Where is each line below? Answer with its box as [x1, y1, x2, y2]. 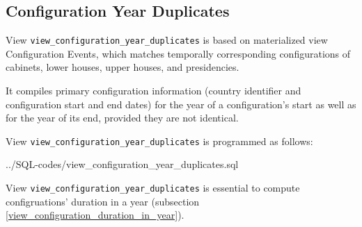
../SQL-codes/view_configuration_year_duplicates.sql [6, 157, 239, 171]
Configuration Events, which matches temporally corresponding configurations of [6, 46, 351, 60]
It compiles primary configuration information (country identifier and [6, 83, 301, 98]
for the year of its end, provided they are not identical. [6, 110, 239, 125]
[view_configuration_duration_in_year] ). [6, 208, 184, 222]
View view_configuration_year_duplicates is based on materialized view [6, 33, 328, 47]
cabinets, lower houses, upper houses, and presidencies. [6, 60, 239, 74]
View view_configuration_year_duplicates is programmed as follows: [6, 133, 313, 148]
